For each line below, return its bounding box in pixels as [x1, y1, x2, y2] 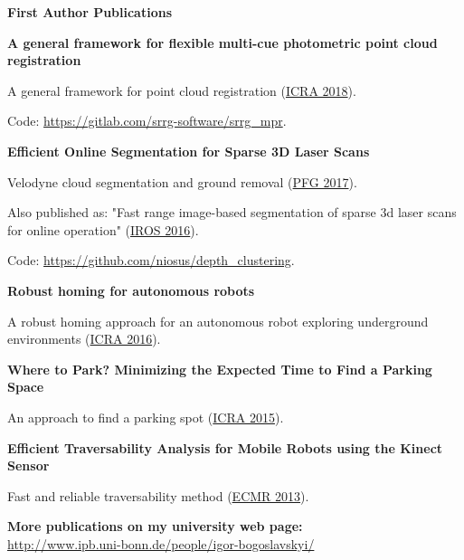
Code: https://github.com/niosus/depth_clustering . [7, 251, 295, 270]
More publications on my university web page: [7, 517, 303, 536]
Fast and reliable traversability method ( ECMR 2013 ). [7, 486, 309, 505]
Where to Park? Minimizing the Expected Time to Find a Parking [7, 359, 432, 378]
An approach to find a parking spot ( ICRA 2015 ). [7, 407, 284, 426]
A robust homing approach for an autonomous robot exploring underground [7, 311, 429, 330]
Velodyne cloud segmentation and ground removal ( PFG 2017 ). [7, 172, 357, 191]
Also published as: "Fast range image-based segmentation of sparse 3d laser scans [7, 203, 457, 222]
